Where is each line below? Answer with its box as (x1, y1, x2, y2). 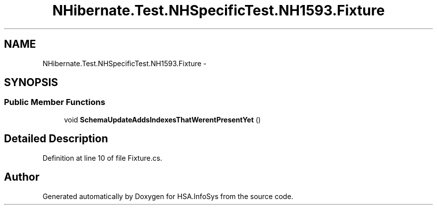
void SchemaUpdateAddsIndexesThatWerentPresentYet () (64, 115, 261, 124)
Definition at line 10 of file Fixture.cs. (42, 153, 163, 162)
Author (4, 171, 39, 184)
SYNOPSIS (4, 76, 58, 89)
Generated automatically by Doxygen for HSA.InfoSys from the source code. (42, 192, 293, 201)
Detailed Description (4, 132, 108, 145)
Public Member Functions (4, 97, 105, 107)
